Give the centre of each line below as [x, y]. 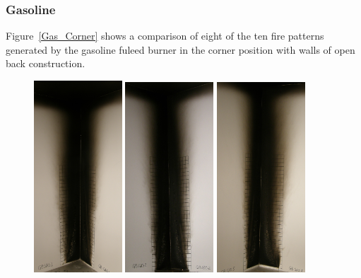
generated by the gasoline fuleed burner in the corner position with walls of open [180, 49]
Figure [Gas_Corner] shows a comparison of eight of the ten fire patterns [165, 36]
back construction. [46, 63]
